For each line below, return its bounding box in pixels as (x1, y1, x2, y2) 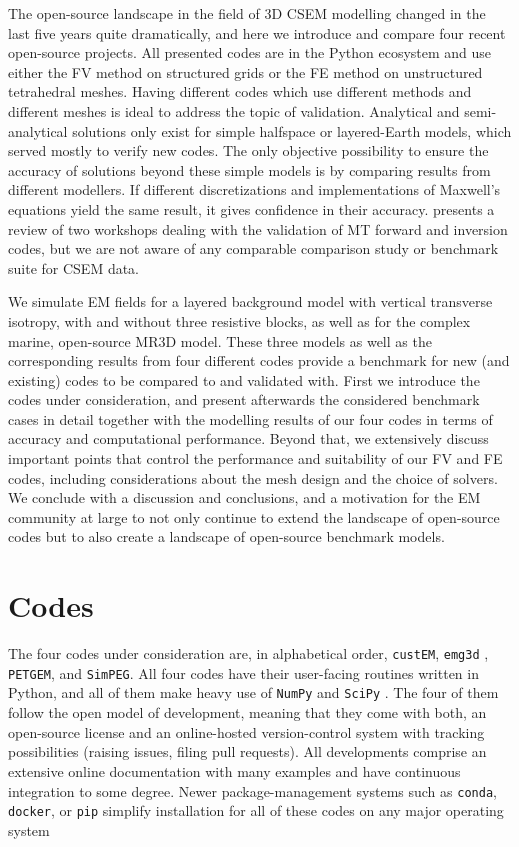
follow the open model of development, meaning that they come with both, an (8, 702, 487, 723)
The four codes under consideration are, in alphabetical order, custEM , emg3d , (8, 643, 489, 664)
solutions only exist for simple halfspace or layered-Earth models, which (72, 120, 512, 141)
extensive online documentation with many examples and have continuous (8, 760, 461, 781)
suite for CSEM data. (8, 257, 139, 278)
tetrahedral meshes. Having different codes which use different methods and (8, 81, 472, 102)
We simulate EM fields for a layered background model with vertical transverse (8, 291, 493, 312)
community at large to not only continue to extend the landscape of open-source (8, 506, 500, 527)
